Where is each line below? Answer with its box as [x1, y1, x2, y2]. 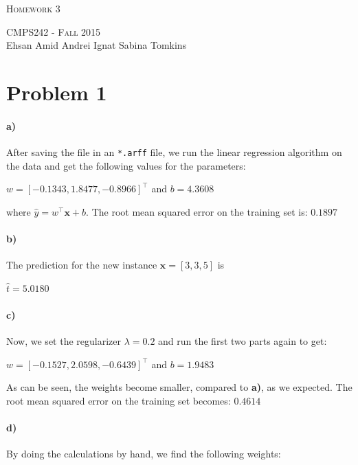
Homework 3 [6, 1, 60, 15]
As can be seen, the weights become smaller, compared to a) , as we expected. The [6, 380, 353, 394]
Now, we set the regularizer [6, 334, 121, 348]
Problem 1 [6, 78, 107, 106]
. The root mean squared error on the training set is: [86, 204, 308, 218]
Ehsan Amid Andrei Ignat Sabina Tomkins [6, 38, 187, 52]
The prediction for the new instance [6, 258, 157, 272]
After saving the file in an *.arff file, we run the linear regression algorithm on [6, 144, 342, 159]
